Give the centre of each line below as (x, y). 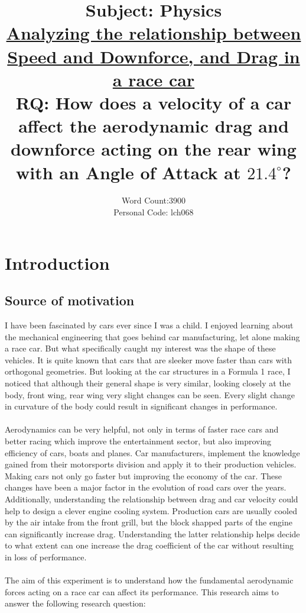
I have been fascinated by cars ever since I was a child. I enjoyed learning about (149, 325)
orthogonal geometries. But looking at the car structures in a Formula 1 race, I (148, 371)
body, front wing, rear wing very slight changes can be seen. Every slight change (150, 394)
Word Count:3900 (154, 200)
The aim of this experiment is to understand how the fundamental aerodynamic (149, 580)
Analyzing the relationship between (154, 33)
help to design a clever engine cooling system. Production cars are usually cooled (151, 510)
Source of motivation (70, 300)
